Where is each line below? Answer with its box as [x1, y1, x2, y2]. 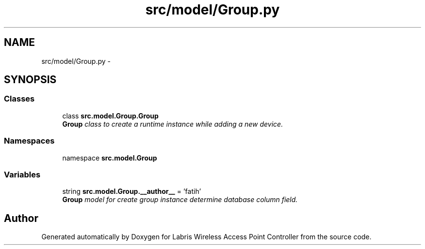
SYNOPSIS [4, 73, 57, 86]
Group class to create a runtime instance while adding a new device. [62, 119, 283, 128]
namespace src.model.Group [62, 153, 157, 162]
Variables [4, 169, 41, 179]
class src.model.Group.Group [62, 111, 159, 120]
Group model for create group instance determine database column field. [62, 195, 298, 204]
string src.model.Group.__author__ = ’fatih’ [62, 187, 201, 196]
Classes [4, 94, 35, 104]
